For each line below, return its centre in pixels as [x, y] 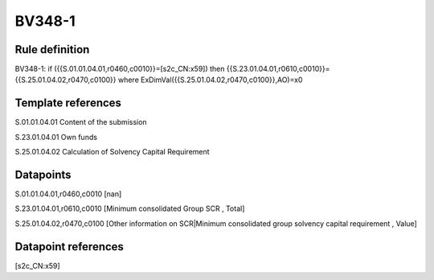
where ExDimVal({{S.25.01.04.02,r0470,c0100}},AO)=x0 [210, 80]
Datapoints [43, 174]
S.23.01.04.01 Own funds [56, 137]
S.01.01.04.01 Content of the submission [81, 122]
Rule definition [52, 49]
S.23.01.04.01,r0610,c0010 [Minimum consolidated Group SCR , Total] [130, 208]
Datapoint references [70, 247]
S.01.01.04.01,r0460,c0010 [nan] [68, 194]
